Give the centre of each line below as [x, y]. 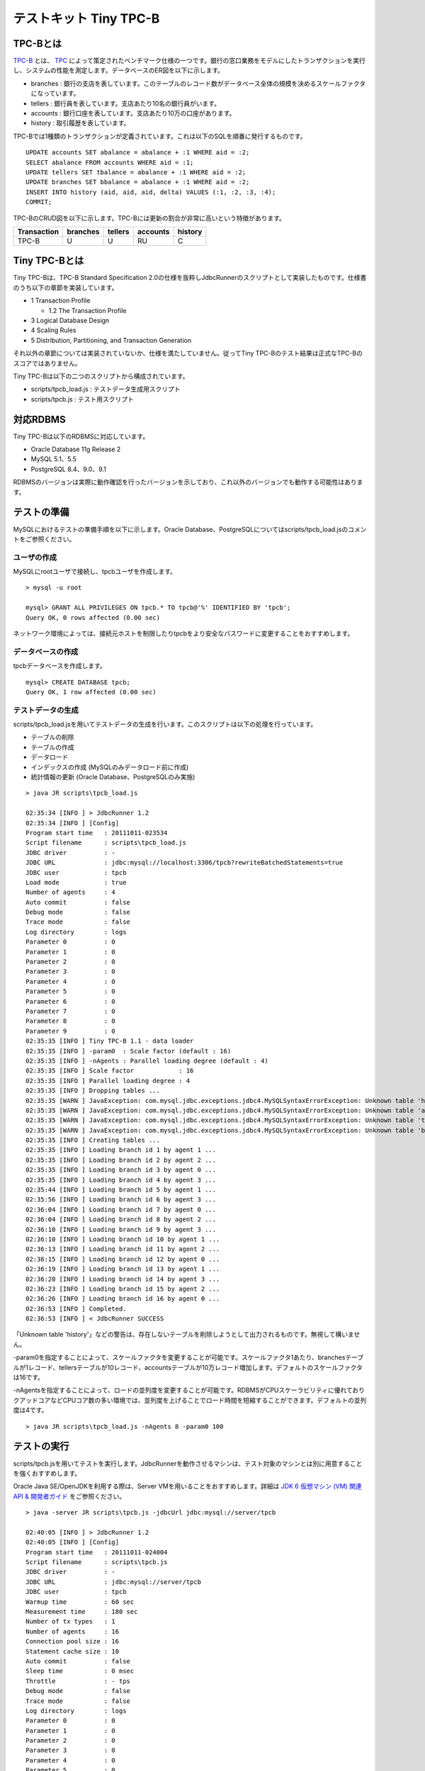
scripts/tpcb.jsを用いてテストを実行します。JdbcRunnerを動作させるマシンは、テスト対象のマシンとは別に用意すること [188, 1464]
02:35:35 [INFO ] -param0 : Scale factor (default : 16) [129, 1051]
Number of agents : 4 [71, 892]
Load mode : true [76, 882]
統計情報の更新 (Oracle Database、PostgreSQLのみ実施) [113, 777]
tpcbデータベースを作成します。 [59, 666]
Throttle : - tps [78, 1681]
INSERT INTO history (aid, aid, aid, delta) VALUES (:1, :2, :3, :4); [151, 192]
